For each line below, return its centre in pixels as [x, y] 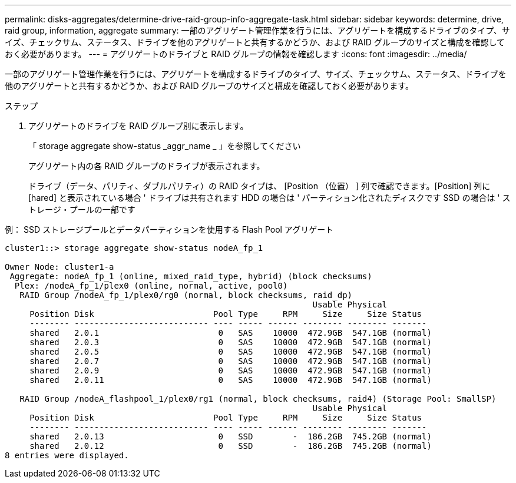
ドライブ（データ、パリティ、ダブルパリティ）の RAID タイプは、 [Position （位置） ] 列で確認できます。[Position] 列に [259, 186]
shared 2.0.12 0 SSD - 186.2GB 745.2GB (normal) [231, 446]
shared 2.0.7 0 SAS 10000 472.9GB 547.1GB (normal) [231, 361]
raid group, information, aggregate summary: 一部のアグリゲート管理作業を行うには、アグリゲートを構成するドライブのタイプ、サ [257, 30]
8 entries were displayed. [67, 455]
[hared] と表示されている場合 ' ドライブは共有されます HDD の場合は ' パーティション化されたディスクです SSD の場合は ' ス [269, 198]
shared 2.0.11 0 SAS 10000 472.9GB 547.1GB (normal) [231, 380]
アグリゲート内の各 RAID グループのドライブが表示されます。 [147, 166]
